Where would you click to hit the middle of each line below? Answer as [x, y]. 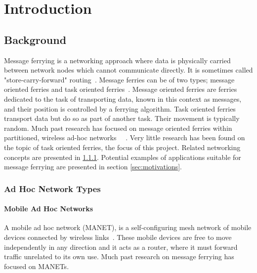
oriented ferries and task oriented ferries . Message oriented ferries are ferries [121, 89]
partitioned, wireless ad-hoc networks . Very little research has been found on [125, 137]
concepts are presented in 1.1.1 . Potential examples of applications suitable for [123, 157]
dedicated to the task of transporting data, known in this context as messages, [123, 98]
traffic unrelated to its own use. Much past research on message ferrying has [119, 256]
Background [35, 39]
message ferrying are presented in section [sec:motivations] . [93, 167]
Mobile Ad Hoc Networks [49, 209]
